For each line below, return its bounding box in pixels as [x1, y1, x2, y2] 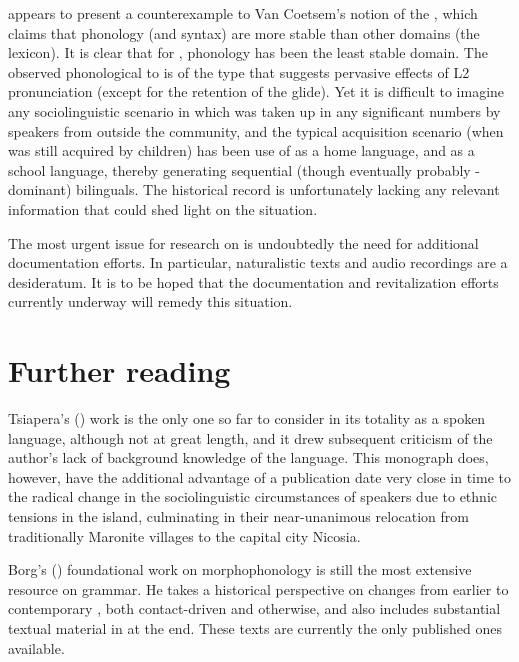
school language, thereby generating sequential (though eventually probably [8, 159, 471, 180]
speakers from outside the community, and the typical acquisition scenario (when [8, 120, 504, 141]
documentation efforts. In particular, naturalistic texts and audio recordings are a [8, 252, 508, 273]
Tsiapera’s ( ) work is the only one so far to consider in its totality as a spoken [8, 408, 486, 429]
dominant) [8, 179, 72, 200]
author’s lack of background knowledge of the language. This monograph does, [8, 447, 489, 468]
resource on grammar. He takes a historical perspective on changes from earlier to [8, 578, 509, 599]
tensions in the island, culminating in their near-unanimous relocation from [8, 506, 469, 526]
